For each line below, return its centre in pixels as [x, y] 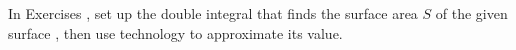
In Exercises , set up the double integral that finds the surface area [213, 13]
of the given [471, 13]
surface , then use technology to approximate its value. [175, 32]
